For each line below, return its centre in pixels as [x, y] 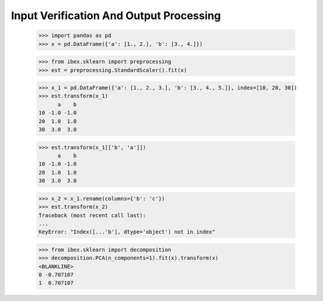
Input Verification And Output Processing [116, 16]
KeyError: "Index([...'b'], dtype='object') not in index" [127, 232]
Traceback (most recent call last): [92, 215]
